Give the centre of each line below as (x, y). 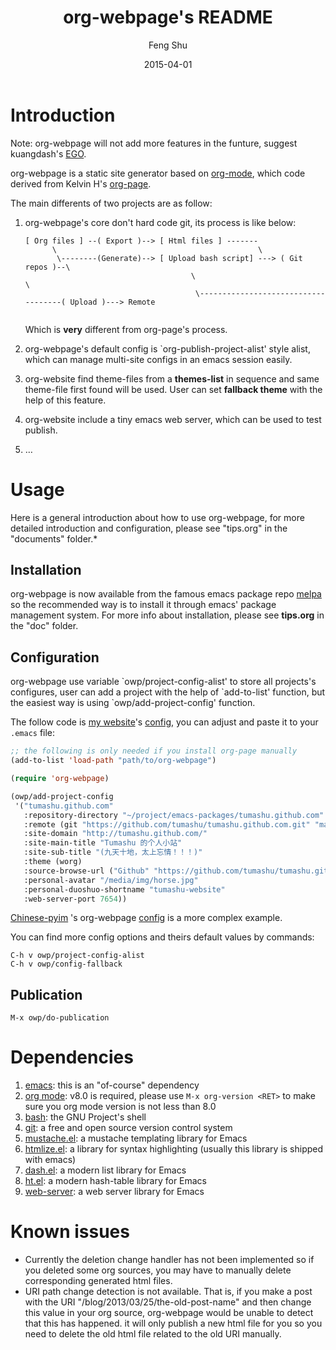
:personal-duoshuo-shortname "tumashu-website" (124, 889)
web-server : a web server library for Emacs (114, 1192)
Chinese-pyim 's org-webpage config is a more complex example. (146, 918)
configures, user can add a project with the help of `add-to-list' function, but (168, 692)
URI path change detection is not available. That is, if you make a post (168, 1292)
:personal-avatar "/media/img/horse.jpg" (111, 880)
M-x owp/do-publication (60, 1018)
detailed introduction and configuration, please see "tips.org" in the (149, 528)
